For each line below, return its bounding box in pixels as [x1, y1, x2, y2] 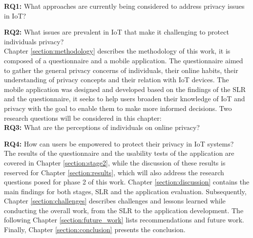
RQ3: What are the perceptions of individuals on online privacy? [4, 122, 200, 132]
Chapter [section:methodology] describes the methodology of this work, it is [4, 46, 231, 56]
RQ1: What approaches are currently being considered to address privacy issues [4, 1, 245, 11]
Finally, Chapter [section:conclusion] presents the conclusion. [4, 224, 186, 235]
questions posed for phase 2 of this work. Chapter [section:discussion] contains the [4, 177, 250, 187]
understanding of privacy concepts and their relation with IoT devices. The [4, 74, 229, 85]
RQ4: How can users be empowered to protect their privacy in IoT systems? [4, 138, 234, 148]
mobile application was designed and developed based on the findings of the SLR [4, 84, 246, 94]
